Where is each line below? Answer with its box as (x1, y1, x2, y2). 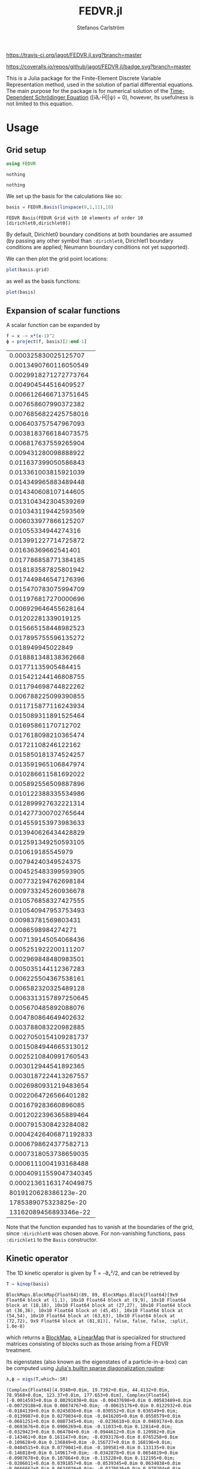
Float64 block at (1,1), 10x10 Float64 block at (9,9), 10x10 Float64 (6, 1297, 186, 1303)
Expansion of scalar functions (6, 306, 121, 316)
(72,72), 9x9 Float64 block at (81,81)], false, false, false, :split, (6, 1318, 189, 1324)
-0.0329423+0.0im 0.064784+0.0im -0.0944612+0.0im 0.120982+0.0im (6, 1429, 175, 1435)
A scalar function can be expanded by (6, 322, 101, 329)
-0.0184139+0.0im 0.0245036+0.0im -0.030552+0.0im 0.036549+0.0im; (6, 1408, 178, 1414)
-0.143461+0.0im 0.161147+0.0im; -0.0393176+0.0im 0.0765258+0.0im (6, 1434, 178, 1440)
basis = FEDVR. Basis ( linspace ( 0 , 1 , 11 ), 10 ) (6, 204, 114, 210)
